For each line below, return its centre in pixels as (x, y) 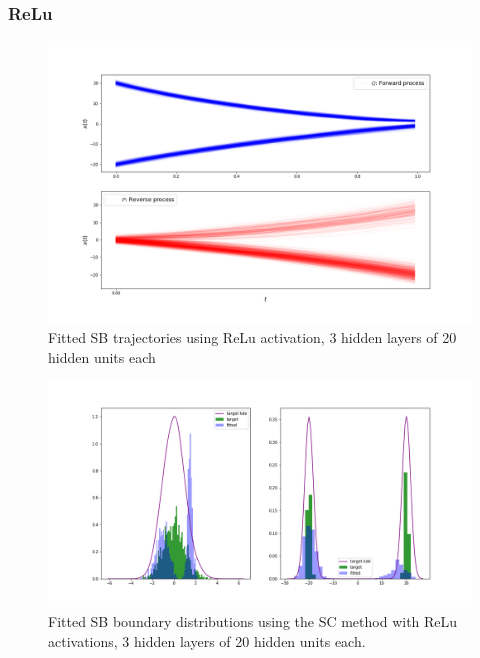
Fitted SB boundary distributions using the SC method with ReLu (253, 621)
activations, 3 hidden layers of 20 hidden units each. (207, 640)
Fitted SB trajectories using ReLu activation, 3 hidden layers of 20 (252, 337)
